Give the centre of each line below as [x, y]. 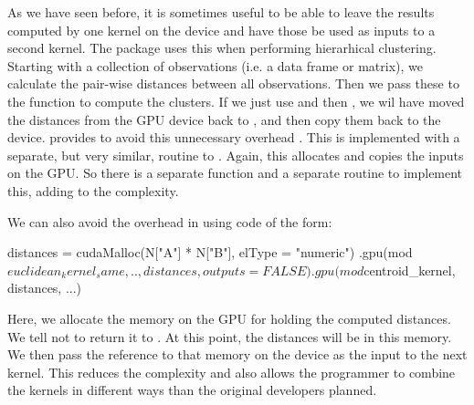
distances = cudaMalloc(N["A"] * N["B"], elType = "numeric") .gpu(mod [210, 252]
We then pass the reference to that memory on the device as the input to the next [237, 354]
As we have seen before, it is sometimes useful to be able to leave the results [221, 12]
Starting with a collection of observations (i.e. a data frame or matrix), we [215, 65]
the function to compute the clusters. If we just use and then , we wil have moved [236, 101]
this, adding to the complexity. [93, 190]
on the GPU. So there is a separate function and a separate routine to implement [235, 173]
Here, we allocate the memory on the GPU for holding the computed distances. [229, 318]
